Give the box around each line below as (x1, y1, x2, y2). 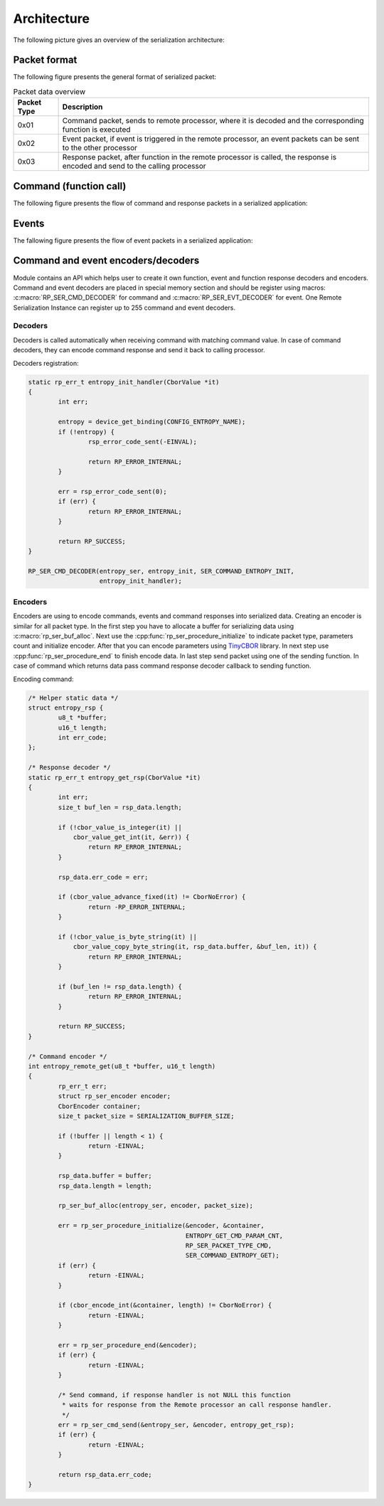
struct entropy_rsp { (28, 703, 104, 712)
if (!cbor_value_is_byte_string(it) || (58, 932, 197, 941)
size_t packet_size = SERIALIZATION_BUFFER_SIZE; (58, 1112, 235, 1120)
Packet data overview (13, 87, 85, 97)
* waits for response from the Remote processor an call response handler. (61, 1401, 332, 1409)
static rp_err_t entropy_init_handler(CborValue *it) (28, 378, 220, 386)
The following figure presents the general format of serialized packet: (13, 73, 217, 81)
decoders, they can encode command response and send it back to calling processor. (13, 346, 266, 354)
